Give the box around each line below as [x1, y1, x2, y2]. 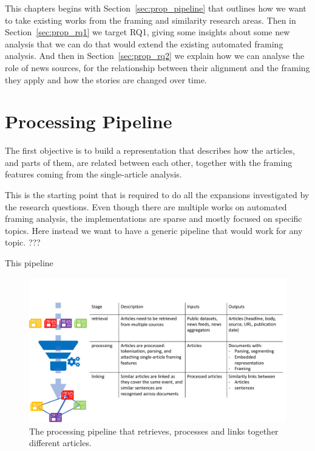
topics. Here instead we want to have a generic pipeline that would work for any [5, 224, 303, 236]
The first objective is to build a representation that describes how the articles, [5, 144, 295, 157]
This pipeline [5, 256, 53, 269]
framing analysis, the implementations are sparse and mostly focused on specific [5, 212, 302, 225]
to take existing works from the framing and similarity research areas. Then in [5, 13, 296, 26]
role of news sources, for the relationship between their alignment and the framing [5, 61, 310, 74]
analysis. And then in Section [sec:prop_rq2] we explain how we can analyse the [5, 49, 305, 62]
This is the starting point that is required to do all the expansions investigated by [5, 188, 310, 201]
